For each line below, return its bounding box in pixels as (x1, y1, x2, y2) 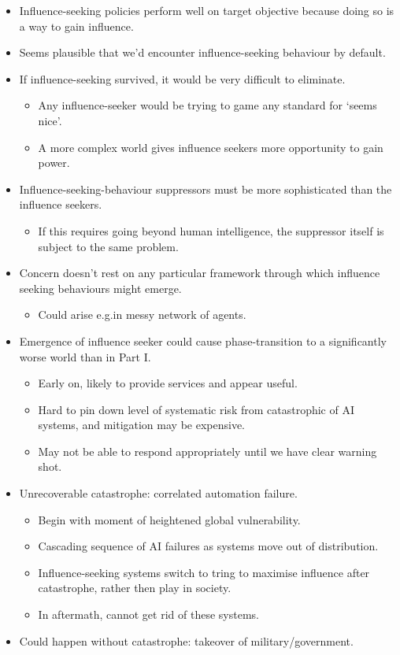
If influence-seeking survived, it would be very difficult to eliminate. (19, 70, 346, 87)
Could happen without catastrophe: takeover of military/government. (19, 632, 354, 649)
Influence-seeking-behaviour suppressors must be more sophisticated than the (19, 180, 392, 197)
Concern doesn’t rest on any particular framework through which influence (19, 265, 380, 281)
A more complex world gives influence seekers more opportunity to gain (38, 139, 383, 155)
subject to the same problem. (38, 238, 179, 254)
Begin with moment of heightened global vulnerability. (38, 511, 301, 527)
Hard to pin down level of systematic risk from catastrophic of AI (38, 401, 354, 417)
